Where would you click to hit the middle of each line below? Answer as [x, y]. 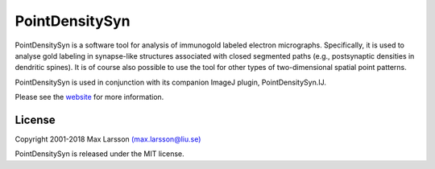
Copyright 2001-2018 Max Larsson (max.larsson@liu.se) [108, 139]
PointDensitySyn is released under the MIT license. [99, 154]
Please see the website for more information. [89, 97]
